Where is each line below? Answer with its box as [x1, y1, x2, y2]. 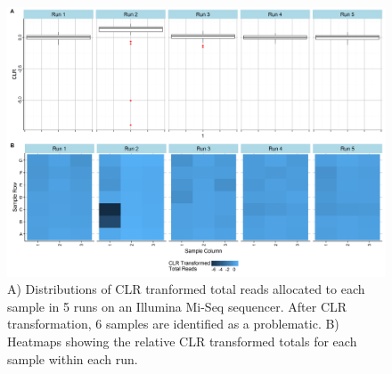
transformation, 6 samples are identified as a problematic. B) [7, 314, 339, 333]
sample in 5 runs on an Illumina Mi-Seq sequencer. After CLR [7, 297, 347, 315]
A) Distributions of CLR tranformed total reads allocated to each [7, 280, 365, 298]
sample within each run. [7, 349, 138, 368]
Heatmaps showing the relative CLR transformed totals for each [7, 332, 357, 351]
